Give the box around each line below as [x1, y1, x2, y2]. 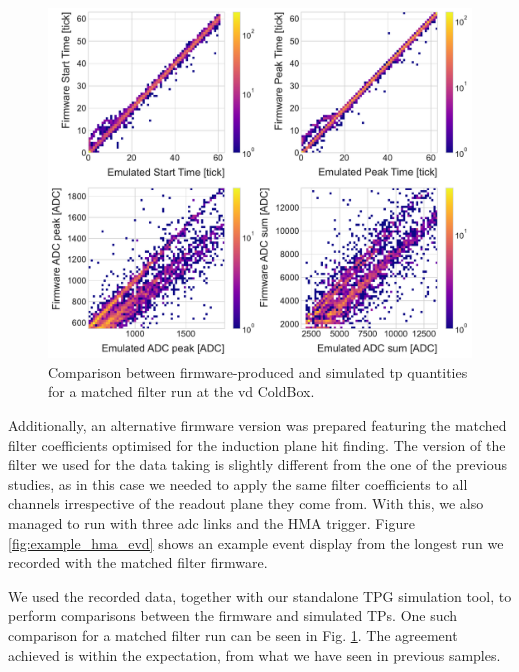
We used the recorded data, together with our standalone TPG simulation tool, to [8, 585, 512, 606]
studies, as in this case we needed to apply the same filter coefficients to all [8, 473, 468, 494]
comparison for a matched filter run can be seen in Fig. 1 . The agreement [8, 625, 458, 646]
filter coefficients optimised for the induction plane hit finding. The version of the [8, 434, 506, 455]
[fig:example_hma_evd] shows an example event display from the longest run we [8, 532, 504, 553]
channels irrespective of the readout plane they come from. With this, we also [8, 493, 484, 514]
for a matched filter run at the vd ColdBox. [48, 381, 315, 402]
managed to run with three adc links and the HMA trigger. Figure [8, 513, 415, 534]
